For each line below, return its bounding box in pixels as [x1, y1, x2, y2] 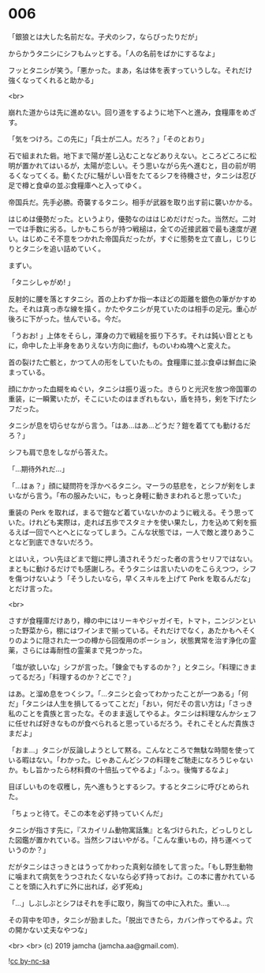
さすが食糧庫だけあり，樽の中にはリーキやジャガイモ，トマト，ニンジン [8, 616, 242, 625]
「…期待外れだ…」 [8, 464, 69, 473]
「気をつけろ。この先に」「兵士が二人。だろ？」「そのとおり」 [8, 134, 209, 143]
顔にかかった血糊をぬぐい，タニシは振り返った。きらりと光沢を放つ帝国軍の [8, 384, 257, 394]
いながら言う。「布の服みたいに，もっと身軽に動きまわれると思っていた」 [8, 491, 246, 500]
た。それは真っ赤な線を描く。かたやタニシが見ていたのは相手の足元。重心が [8, 304, 257, 313]
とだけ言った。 [8, 583, 57, 593]
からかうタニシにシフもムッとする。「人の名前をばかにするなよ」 [8, 48, 219, 58]
